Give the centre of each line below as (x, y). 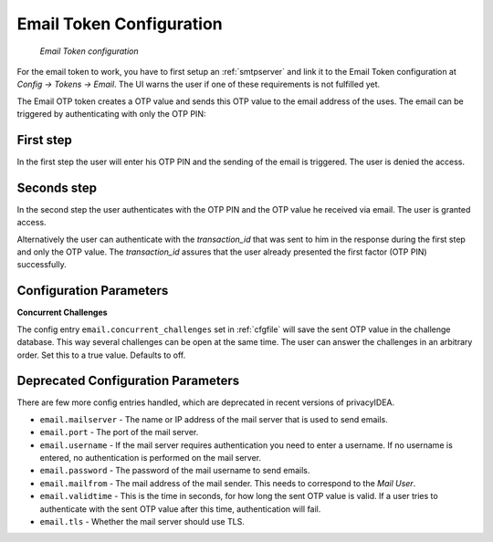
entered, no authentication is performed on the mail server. (151, 458)
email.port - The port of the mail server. (119, 433)
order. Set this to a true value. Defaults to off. (101, 355)
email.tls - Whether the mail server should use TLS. (142, 521)
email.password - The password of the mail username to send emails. (175, 471)
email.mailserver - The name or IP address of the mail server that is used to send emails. (214, 419)
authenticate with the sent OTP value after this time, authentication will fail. (180, 509)
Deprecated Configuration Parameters (128, 381)
